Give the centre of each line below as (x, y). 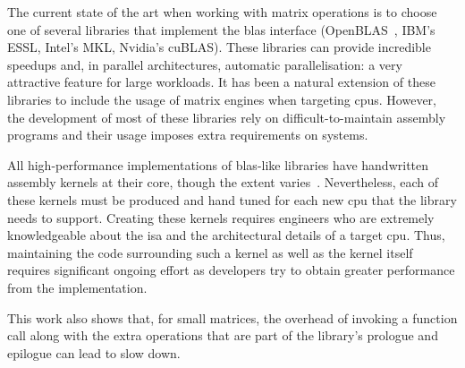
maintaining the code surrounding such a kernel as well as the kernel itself (210, 252)
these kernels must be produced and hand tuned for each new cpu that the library (232, 199)
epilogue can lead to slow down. (94, 352)
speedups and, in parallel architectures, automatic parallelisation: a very (205, 64)
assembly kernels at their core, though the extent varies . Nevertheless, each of (223, 182)
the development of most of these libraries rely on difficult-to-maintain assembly (227, 117)
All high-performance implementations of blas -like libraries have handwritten (218, 164)
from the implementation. (77, 287)
